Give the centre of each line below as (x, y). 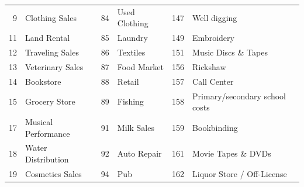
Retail (128, 81)
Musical (39, 122)
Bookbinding (215, 127)
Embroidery (213, 38)
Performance (48, 133)
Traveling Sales (52, 52)
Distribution (47, 159)
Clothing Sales (51, 17)
